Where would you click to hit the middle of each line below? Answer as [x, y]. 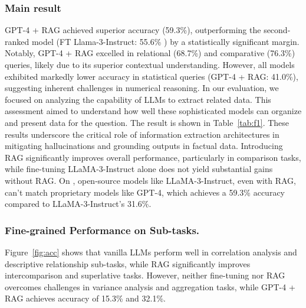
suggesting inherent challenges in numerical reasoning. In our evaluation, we [142, 88]
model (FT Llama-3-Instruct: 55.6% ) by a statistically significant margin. [165, 41]
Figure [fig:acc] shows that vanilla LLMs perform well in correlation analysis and [151, 252]
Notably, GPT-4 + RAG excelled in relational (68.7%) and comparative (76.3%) [150, 53]
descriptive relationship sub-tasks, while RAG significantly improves [128, 263]
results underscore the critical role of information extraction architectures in [142, 134]
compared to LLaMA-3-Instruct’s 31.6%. [78, 204]
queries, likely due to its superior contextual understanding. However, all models [150, 64]
